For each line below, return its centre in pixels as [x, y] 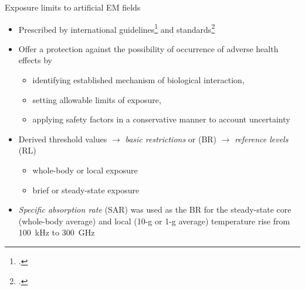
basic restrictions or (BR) [171, 139]
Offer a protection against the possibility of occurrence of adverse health [148, 48]
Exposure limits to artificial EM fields [73, 7]
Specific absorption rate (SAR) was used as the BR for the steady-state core [155, 209]
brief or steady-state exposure [86, 190]
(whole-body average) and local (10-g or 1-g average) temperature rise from [154, 221]
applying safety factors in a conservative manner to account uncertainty [161, 119]
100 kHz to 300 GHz [57, 232]
